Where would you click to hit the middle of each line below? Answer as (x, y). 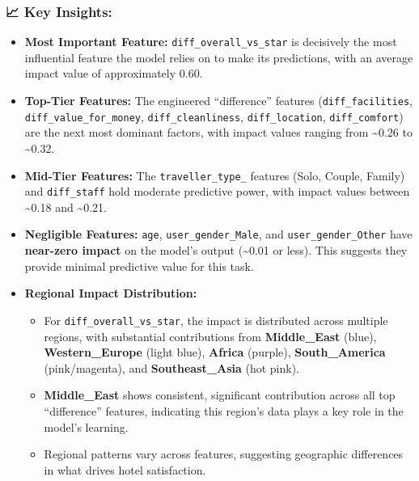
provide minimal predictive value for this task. (139, 266)
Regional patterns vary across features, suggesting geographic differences (224, 454)
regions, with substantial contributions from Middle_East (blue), (210, 336)
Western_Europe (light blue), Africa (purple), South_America (215, 352)
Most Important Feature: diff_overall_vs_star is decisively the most (211, 42)
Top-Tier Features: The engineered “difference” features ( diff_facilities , (218, 101)
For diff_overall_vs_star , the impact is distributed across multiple (216, 320)
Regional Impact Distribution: (111, 293)
